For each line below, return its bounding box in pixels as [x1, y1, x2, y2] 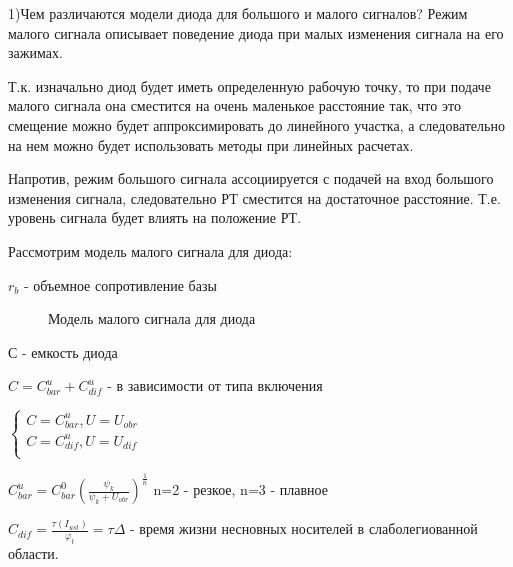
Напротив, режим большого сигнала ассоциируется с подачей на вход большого [8, 168, 494, 189]
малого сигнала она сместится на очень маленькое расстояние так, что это [8, 95, 461, 116]
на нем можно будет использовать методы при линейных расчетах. [8, 134, 414, 155]
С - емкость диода [8, 341, 118, 362]
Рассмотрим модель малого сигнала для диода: [8, 240, 293, 261]
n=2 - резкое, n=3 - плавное [153, 479, 328, 500]
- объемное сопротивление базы [23, 274, 217, 295]
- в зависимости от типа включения [107, 375, 323, 396]
